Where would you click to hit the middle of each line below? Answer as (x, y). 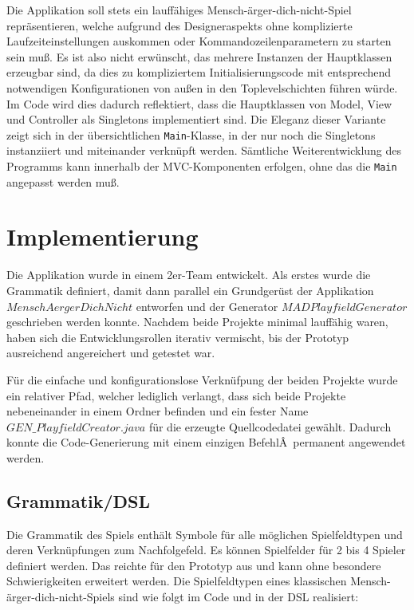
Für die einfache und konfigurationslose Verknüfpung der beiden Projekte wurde (202, 379)
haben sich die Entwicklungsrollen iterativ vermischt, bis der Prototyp (178, 337)
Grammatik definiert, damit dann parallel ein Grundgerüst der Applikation (190, 290)
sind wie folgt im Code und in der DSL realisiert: (239, 597)
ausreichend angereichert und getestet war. (111, 353)
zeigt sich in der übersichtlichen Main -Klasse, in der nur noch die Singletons (191, 134)
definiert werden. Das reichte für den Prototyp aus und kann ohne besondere (194, 565)
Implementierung (103, 236)
